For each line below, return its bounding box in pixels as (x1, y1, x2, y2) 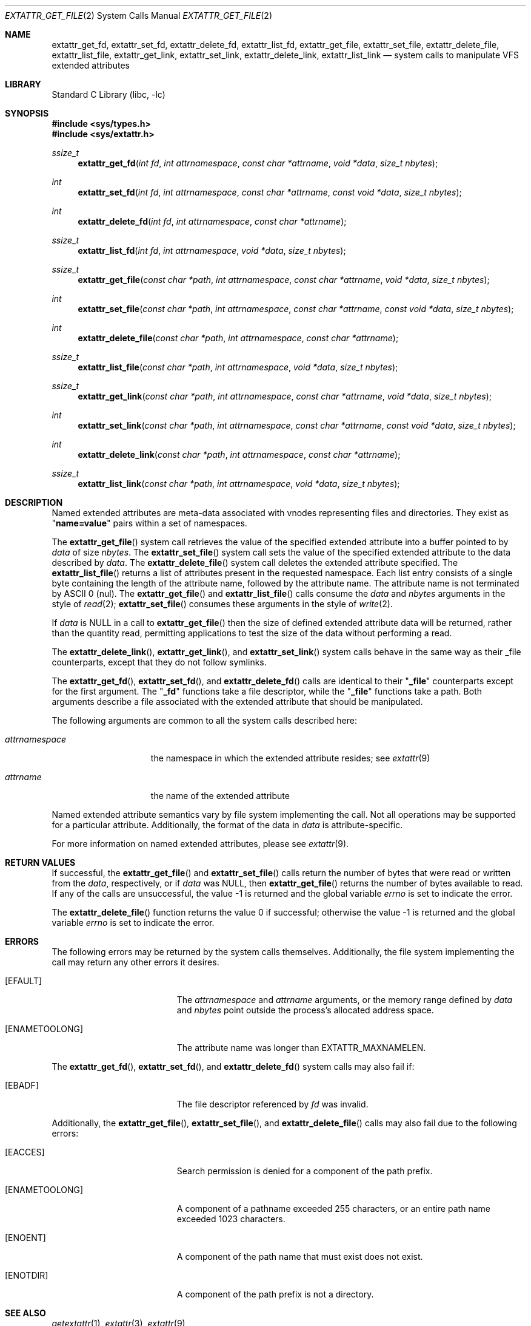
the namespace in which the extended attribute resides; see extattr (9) (150, 753, 430, 763)
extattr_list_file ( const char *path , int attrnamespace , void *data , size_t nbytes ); (78, 362, 398, 372)
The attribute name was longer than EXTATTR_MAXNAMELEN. (176, 1042, 426, 1053)
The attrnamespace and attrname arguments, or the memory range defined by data (176, 994, 513, 1005)
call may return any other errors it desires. (52, 957, 219, 967)
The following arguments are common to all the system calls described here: (52, 715, 358, 726)
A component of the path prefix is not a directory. (176, 1289, 374, 1299)
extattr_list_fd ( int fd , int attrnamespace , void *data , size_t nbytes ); (78, 245, 346, 256)
